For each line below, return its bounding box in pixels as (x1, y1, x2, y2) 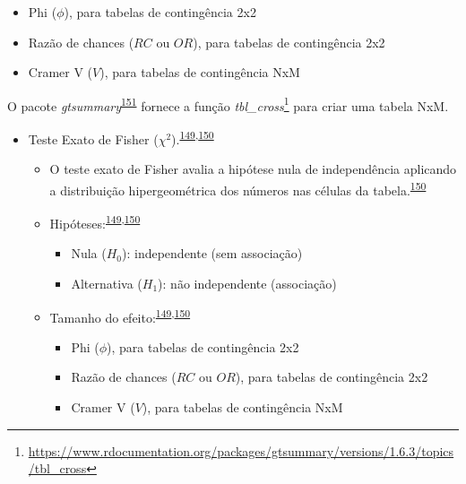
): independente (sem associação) (122, 244, 303, 263)
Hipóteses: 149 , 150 (49, 212, 141, 232)
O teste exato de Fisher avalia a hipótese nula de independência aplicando (49, 160, 457, 178)
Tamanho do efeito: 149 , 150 (49, 305, 191, 326)
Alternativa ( (71, 273, 142, 292)
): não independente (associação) (158, 273, 337, 292)
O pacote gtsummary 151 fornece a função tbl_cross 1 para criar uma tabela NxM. (7, 93, 449, 115)
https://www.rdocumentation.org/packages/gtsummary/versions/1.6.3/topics (28, 441, 454, 460)
